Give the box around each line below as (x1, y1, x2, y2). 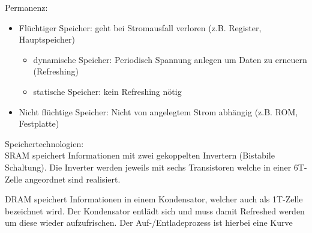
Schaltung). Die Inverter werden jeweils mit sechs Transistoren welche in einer (5, 160, 292, 173)
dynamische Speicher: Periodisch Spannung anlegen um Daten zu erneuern (33, 53, 307, 65)
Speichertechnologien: (5, 137, 84, 150)
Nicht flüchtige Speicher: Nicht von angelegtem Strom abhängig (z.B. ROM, (19, 105, 298, 118)
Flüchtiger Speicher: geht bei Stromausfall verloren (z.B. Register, (19, 21, 262, 34)
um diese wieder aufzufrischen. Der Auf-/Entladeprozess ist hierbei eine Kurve (5, 216, 293, 229)
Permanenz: (5, 1, 48, 13)
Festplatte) (19, 117, 59, 130)
